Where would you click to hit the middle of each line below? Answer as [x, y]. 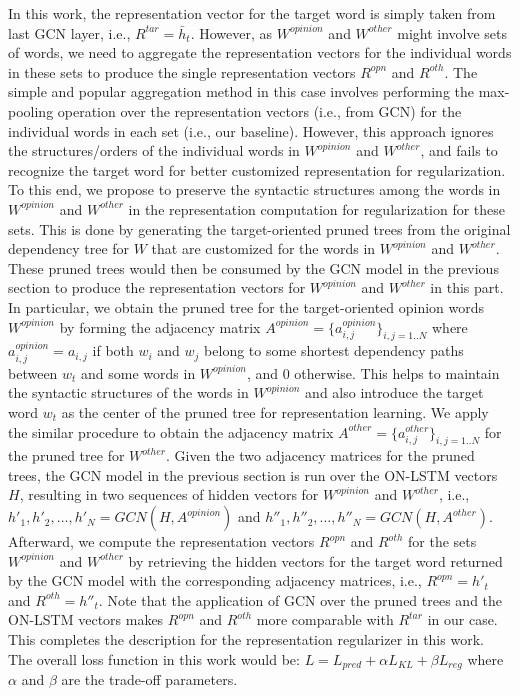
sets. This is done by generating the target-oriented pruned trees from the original [259, 228]
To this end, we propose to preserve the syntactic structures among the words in [254, 189]
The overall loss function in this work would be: [154, 658]
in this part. [467, 287]
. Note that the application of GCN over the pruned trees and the [300, 599]
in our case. [462, 619]
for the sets [442, 541]
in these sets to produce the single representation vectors [182, 71]
